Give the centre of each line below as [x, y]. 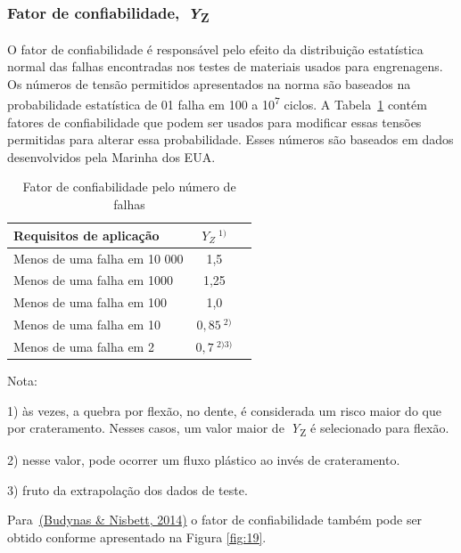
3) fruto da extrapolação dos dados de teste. [128, 489]
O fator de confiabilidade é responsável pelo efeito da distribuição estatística [215, 49]
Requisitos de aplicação [86, 235]
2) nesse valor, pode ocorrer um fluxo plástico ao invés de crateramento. [204, 460]
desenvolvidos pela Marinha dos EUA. [111, 156]
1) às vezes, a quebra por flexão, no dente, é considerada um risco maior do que [224, 410]
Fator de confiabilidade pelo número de [129, 187]
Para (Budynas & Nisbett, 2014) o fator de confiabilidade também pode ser [215, 520]
